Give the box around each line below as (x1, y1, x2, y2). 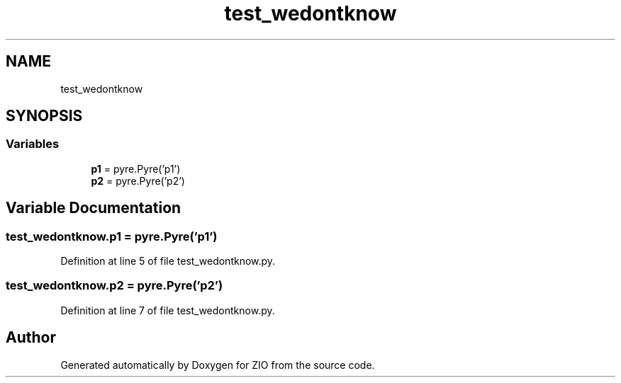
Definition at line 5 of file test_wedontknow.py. (60, 255, 276, 268)
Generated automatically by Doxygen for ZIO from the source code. (60, 358, 375, 371)
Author (6, 328, 56, 347)
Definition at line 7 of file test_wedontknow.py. (60, 304, 275, 316)
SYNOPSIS (6, 107, 83, 125)
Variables (6, 137, 60, 152)
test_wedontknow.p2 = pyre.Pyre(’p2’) (6, 278, 223, 293)
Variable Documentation (6, 199, 181, 217)
